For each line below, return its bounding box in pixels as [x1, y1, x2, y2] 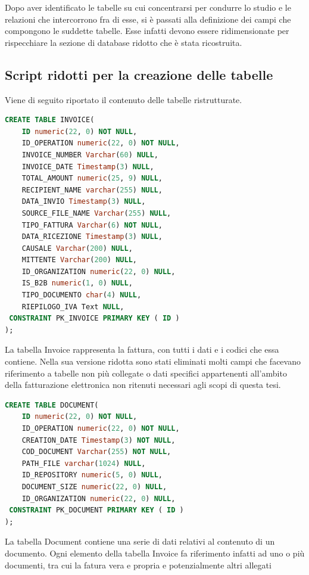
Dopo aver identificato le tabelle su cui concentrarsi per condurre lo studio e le [5, 1, 291, 13]
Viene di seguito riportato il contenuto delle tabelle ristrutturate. [5, 93, 242, 105]
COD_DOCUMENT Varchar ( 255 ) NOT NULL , [21, 447, 171, 456]
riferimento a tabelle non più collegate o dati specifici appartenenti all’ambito [5, 366, 287, 379]
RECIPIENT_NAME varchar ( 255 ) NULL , [21, 185, 163, 194]
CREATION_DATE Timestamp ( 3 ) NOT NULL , [21, 436, 176, 445]
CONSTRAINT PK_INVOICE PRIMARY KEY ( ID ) [9, 314, 180, 323]
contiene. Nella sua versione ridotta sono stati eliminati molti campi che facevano [5, 355, 301, 368]
